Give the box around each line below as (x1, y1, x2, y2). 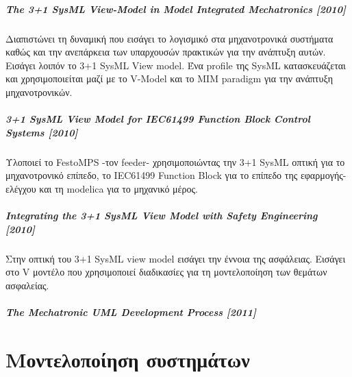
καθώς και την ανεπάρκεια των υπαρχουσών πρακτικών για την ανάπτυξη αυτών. (5, 45, 326, 59)
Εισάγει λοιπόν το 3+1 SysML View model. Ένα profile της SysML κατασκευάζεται (5, 58, 346, 72)
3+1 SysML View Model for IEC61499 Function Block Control (5, 112, 310, 126)
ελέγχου (5, 181, 36, 195)
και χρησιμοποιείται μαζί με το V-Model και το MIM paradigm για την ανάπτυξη (5, 71, 333, 86)
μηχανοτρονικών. (5, 84, 73, 99)
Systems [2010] (5, 125, 78, 139)
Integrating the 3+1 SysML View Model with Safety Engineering (5, 208, 318, 223)
